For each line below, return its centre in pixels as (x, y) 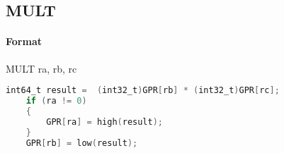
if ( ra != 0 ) (56, 101)
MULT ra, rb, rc (41, 68)
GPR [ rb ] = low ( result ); (82, 143)
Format (24, 41)
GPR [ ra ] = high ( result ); (105, 122)
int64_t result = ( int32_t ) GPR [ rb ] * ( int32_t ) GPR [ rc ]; (143, 91)
